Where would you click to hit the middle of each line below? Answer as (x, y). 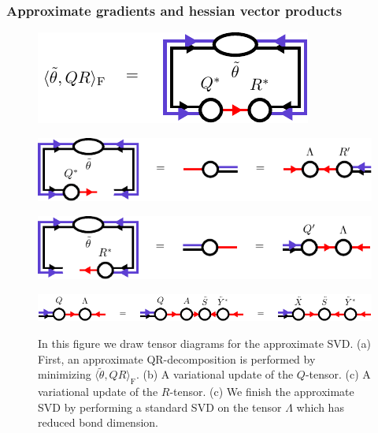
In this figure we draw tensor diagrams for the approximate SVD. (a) (204, 343)
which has (320, 407)
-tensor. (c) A (338, 374)
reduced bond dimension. (98, 422)
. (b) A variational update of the (215, 374)
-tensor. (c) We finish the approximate (262, 392)
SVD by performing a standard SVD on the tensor (160, 407)
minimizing (65, 374)
